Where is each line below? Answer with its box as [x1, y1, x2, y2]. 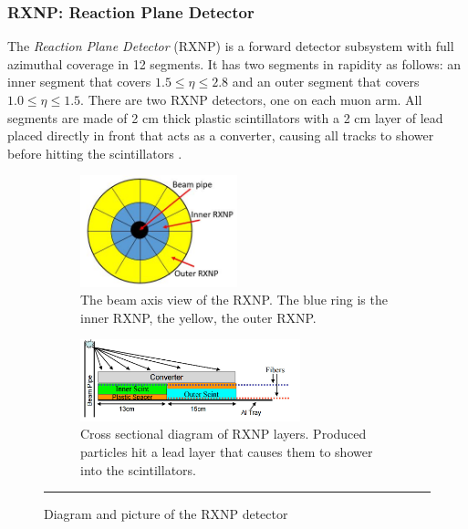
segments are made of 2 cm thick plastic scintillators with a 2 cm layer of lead [7, 108, 443, 127]
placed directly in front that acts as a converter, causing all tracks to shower [7, 126, 434, 145]
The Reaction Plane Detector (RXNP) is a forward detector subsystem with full [7, 36, 454, 56]
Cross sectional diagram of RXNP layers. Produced [80, 424, 367, 443]
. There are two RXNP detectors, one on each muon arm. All [80, 90, 422, 109]
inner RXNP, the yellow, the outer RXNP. [80, 307, 317, 327]
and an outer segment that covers [232, 72, 420, 91]
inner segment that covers [7, 72, 151, 91]
